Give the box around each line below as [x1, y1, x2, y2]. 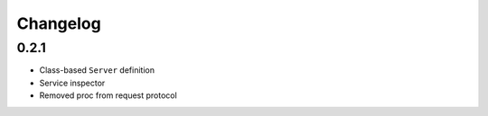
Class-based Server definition [39, 65, 155, 76]
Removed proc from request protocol [39, 90, 178, 101]
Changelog [16, 13, 101, 33]
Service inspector [39, 77, 106, 88]
